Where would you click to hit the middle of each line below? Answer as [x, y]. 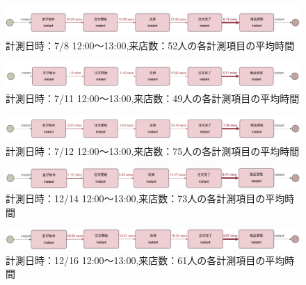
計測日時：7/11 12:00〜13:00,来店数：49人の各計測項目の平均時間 [153, 98]
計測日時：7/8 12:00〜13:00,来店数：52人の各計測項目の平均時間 [150, 45]
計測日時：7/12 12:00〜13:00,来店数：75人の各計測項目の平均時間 [153, 150]
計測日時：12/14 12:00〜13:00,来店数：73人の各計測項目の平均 [145, 198]
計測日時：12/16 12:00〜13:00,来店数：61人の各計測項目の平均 [145, 260]
